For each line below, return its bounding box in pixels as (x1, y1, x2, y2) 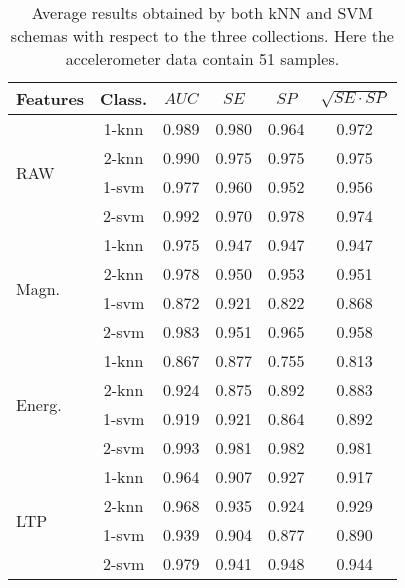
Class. (100, 87, 148, 110)
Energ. (16, 392, 62, 416)
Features (16, 87, 85, 110)
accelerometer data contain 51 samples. (65, 47, 340, 70)
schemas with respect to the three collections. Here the (10, 24, 394, 47)
